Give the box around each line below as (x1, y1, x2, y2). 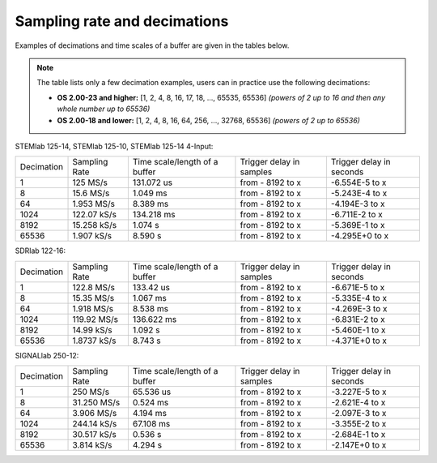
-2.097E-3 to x (331, 408, 387, 419)
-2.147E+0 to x (331, 439, 387, 451)
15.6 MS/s (72, 187, 110, 199)
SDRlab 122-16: (15, 246, 66, 255)
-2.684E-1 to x (331, 429, 386, 440)
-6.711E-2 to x (330, 209, 384, 221)
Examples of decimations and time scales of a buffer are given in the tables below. (15, 41, 290, 50)
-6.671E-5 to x (331, 281, 385, 293)
